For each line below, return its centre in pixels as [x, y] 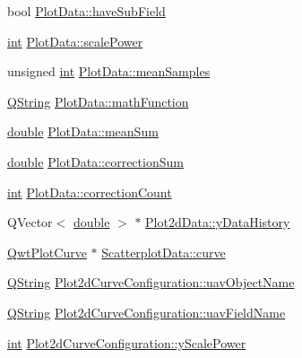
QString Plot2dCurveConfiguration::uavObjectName [151, 282]
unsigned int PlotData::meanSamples [109, 71]
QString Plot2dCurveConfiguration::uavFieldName [147, 312]
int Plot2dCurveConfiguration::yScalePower [127, 342]
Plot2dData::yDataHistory [218, 222]
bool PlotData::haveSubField [86, 11]
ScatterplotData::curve [164, 252]
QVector [30, 222]
